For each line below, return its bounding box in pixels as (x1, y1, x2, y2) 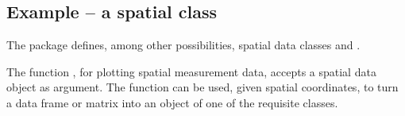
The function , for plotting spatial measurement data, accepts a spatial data (6, 63, 376, 79)
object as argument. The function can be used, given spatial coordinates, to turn (6, 79, 399, 95)
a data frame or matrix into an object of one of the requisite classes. (6, 94, 338, 110)
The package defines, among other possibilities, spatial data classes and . (6, 37, 361, 53)
